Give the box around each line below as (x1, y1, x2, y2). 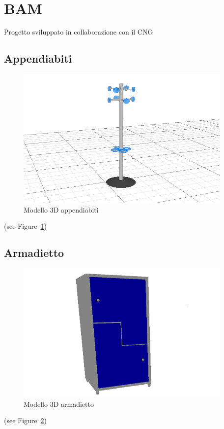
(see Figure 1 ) (4, 221, 47, 231)
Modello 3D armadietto (24, 398, 94, 409)
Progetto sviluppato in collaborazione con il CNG (4, 27, 153, 37)
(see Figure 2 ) (4, 415, 47, 426)
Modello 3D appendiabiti (24, 204, 99, 214)
